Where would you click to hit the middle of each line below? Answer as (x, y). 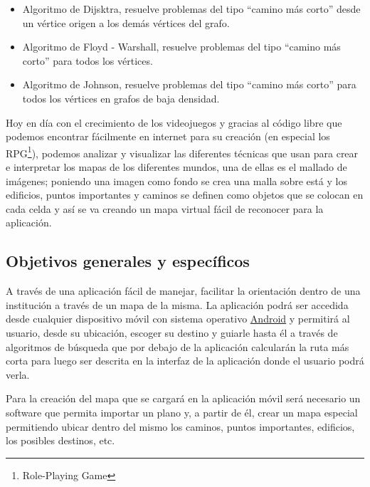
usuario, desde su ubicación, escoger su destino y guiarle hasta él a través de (172, 332)
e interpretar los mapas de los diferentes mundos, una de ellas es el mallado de (176, 167)
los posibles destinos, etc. (60, 440)
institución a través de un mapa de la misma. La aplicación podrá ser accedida (177, 304)
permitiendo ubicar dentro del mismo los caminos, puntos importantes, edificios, (180, 426)
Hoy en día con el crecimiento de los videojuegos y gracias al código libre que (174, 122)
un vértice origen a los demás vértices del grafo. (126, 22)
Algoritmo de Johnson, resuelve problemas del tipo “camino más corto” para (189, 84)
